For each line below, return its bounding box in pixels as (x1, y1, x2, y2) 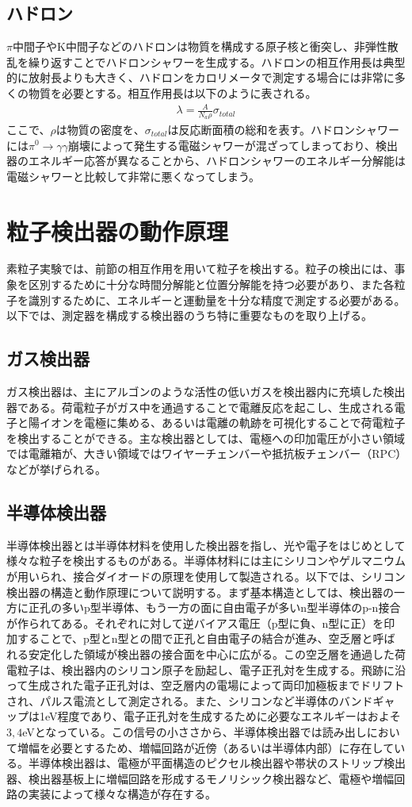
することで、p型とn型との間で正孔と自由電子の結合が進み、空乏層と (17, 630, 373, 647)
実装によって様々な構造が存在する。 (28, 786, 216, 802)
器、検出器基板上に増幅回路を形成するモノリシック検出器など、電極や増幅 (6, 770, 395, 786)
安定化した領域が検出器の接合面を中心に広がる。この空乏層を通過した (28, 645, 395, 662)
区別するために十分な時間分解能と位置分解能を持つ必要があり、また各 (28, 276, 395, 293)
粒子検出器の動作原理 (6, 214, 229, 247)
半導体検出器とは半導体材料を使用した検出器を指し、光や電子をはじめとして (6, 536, 406, 553)
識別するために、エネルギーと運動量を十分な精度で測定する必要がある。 (28, 291, 406, 308)
